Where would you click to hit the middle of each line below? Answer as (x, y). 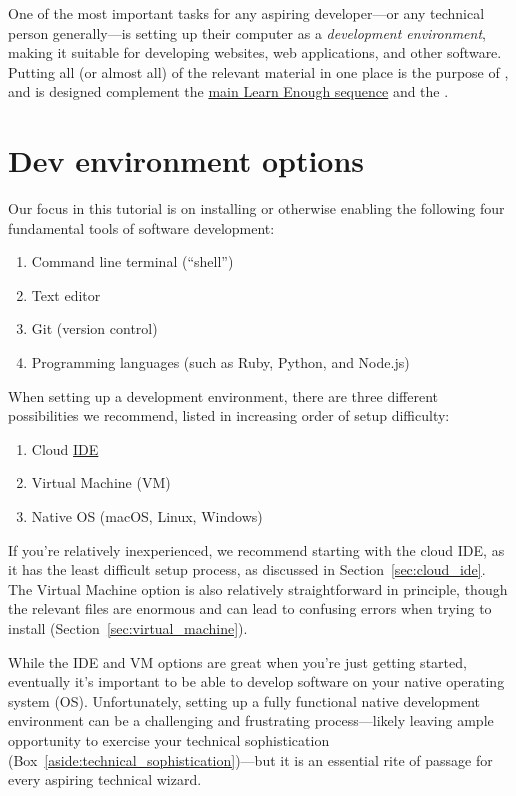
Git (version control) (94, 328)
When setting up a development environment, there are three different (223, 395)
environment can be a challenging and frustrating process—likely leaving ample (251, 720)
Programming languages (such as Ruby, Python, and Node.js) (220, 362)
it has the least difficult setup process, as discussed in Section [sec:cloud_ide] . (247, 569)
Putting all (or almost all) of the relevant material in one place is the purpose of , (258, 71)
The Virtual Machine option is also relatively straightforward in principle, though (258, 588)
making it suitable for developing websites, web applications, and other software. (255, 52)
